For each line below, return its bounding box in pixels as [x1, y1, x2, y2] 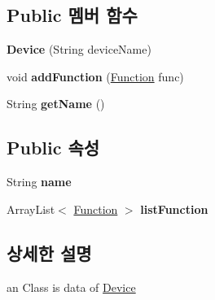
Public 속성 [7, 135, 100, 160]
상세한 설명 [7, 240, 92, 265]
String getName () [7, 95, 105, 112]
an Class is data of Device [7, 278, 136, 295]
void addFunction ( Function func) [7, 67, 184, 85]
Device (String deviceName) [7, 41, 151, 58]
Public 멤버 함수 [7, 2, 138, 28]
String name [7, 173, 72, 190]
